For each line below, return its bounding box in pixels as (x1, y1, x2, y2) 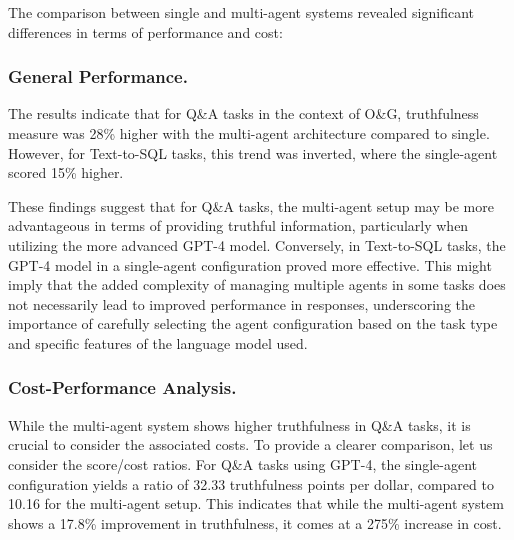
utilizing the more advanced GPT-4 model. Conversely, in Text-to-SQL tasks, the (8, 234, 506, 255)
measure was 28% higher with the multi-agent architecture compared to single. (8, 123, 490, 143)
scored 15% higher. (8, 162, 124, 183)
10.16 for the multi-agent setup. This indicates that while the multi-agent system (8, 493, 504, 514)
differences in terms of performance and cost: (8, 21, 283, 42)
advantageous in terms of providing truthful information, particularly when (8, 215, 469, 236)
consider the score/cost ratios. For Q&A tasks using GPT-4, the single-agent (8, 453, 478, 474)
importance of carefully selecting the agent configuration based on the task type (8, 313, 498, 334)
